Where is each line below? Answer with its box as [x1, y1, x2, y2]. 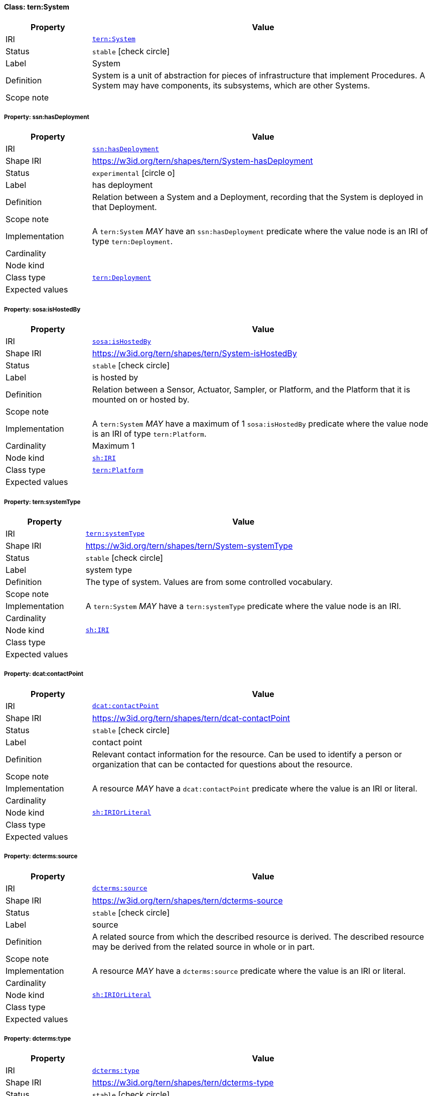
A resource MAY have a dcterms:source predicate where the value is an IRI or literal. [92, 965, 406, 976]
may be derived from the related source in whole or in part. [92, 941, 315, 952]
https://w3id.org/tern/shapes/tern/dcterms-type [92, 1077, 274, 1088]
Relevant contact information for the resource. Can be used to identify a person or [92, 749, 402, 759]
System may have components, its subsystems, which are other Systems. [92, 80, 370, 90]
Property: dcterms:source [4, 853, 78, 860]
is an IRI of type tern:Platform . [92, 429, 207, 439]
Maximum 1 [92, 441, 135, 451]
